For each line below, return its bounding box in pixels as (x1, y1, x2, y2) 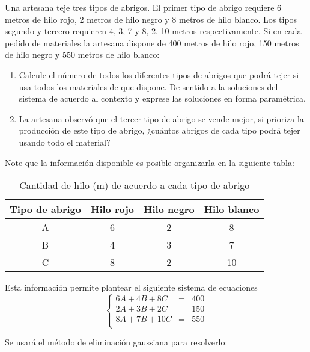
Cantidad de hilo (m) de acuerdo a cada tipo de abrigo (19, 178, 250, 193)
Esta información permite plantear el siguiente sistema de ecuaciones (5, 281, 258, 294)
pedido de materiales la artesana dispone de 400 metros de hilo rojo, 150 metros (5, 36, 299, 49)
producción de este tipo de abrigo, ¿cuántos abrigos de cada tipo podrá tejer (19, 124, 300, 137)
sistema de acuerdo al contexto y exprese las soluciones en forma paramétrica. (19, 92, 306, 105)
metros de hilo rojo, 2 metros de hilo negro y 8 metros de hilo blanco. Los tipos (5, 13, 297, 25)
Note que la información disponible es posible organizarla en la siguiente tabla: (5, 156, 294, 168)
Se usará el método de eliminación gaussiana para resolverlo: (5, 336, 228, 348)
